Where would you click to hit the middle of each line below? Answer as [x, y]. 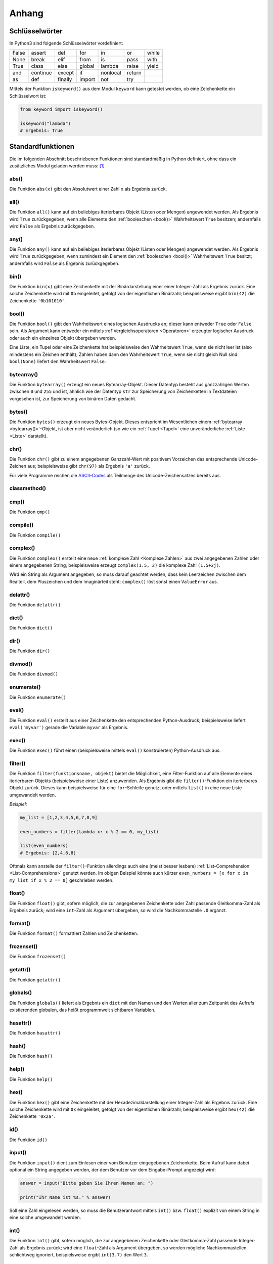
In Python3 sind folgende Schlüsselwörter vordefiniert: [66, 43]
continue [42, 73]
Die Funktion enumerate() [38, 697]
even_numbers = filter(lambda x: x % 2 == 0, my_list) [89, 831]
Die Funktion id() [28, 1140]
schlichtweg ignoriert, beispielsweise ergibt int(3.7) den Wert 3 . [79, 1255]
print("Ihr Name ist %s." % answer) [65, 1197]
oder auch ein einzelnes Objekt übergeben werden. [63, 338]
